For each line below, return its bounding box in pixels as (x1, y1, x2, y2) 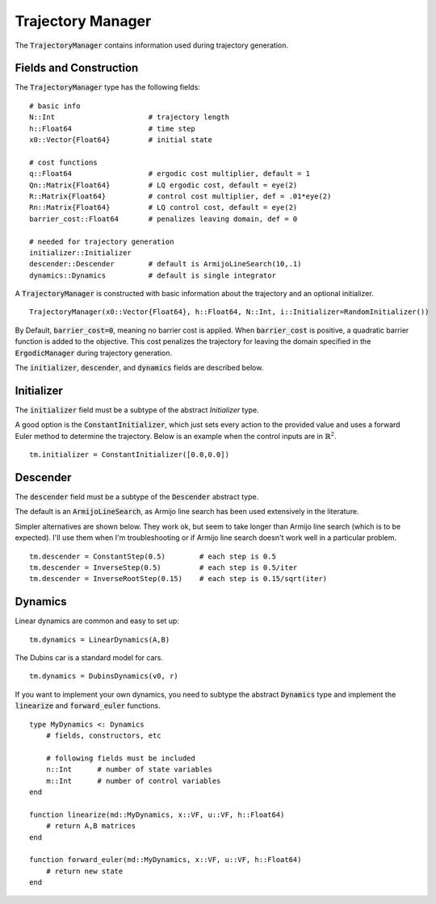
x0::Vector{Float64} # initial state (29, 136, 213, 144)
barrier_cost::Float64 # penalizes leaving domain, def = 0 (29, 214, 298, 224)
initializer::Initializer (29, 248, 132, 257)
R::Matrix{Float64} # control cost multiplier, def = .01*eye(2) (29, 191, 332, 201)
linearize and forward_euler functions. (15, 701, 161, 710)
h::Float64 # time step (29, 123, 195, 133)
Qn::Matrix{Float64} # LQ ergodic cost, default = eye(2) (29, 180, 298, 190)
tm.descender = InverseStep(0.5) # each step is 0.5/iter (29, 563, 298, 572)
